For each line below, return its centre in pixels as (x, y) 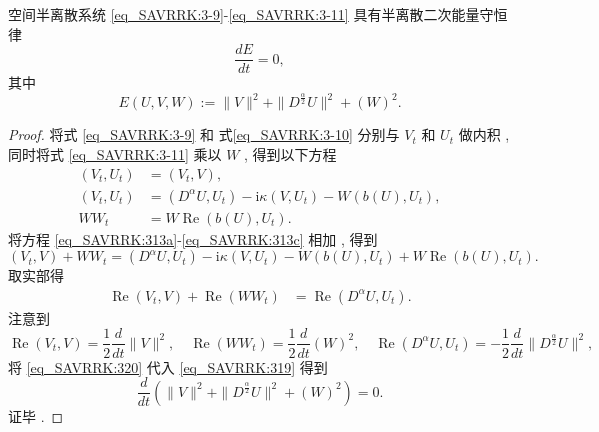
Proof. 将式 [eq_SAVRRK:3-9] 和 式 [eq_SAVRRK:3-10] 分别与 (204, 134)
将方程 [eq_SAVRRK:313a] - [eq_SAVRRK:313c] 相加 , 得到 (193, 238)
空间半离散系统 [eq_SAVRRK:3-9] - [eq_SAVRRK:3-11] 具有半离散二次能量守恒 (258, 14)
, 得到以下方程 (290, 153)
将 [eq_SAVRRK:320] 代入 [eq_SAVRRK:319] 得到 (168, 366)
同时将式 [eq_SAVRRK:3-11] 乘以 (115, 153)
